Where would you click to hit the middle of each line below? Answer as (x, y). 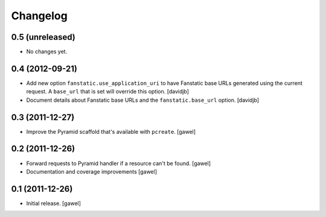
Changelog (39, 16)
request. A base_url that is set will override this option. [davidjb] (108, 92)
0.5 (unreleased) (43, 37)
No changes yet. (47, 52)
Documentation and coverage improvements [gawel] (91, 171)
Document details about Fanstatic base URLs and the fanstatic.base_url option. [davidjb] (143, 100)
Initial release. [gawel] (54, 203)
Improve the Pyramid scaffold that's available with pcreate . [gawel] (111, 131)
